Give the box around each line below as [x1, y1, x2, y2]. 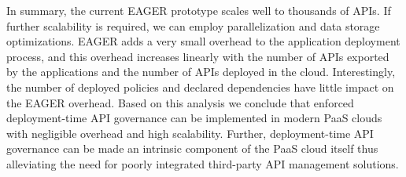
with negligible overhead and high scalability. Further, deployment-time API [6, 125, 374, 141]
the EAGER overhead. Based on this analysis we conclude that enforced [6, 94, 354, 110]
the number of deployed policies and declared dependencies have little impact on [6, 78, 394, 95]
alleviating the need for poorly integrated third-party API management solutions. [6, 155, 399, 172]
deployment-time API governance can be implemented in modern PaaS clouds [6, 110, 382, 126]
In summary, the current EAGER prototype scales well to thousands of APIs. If [6, 2, 391, 18]
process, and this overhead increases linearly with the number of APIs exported [6, 48, 389, 64]
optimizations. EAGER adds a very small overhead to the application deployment [6, 33, 400, 49]
